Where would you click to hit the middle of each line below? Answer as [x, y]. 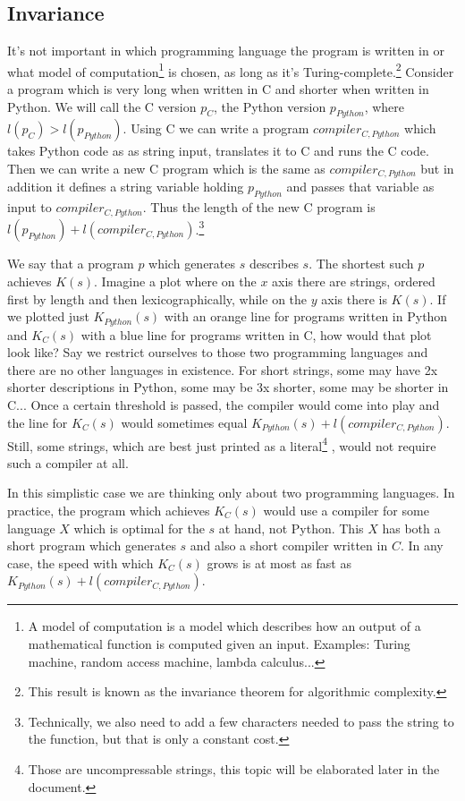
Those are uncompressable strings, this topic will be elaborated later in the [234, 768]
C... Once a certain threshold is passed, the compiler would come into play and [224, 405]
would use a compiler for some [346, 511]
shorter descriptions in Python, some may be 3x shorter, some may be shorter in [228, 387]
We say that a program [71, 264]
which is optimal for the [139, 528]
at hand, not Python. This [291, 528]
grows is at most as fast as [279, 562]
